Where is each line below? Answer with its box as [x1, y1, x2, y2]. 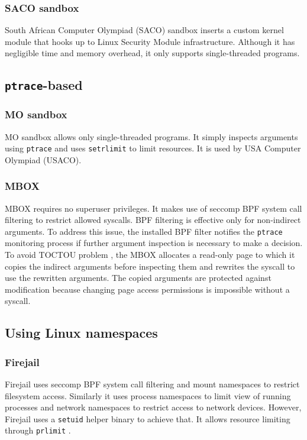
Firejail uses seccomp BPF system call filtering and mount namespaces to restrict [5, 378, 300, 390]
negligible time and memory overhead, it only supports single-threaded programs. [5, 47, 300, 59]
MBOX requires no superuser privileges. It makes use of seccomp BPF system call [5, 202, 302, 214]
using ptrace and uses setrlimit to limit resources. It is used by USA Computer [5, 142, 301, 154]
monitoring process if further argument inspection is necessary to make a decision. [5, 237, 303, 249]
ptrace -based [5, 76, 83, 94]
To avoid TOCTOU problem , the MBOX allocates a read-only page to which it [5, 248, 295, 261]
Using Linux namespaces [5, 323, 158, 342]
